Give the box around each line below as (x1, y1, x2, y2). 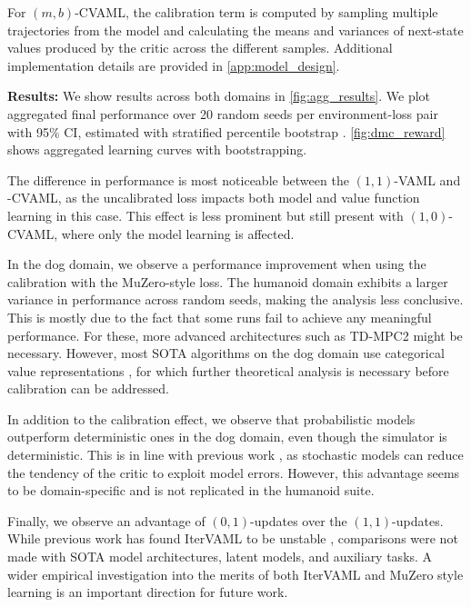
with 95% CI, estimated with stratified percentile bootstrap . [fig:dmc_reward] (7, 122, 446, 141)
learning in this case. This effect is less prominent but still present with (7, 205, 404, 224)
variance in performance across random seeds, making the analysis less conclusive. (7, 290, 464, 309)
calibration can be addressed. (7, 379, 169, 398)
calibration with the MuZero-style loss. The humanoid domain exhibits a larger (7, 272, 448, 291)
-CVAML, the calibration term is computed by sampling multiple (75, 3, 438, 21)
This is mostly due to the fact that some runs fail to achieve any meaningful (7, 307, 432, 326)
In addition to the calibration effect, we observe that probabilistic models (7, 409, 416, 428)
